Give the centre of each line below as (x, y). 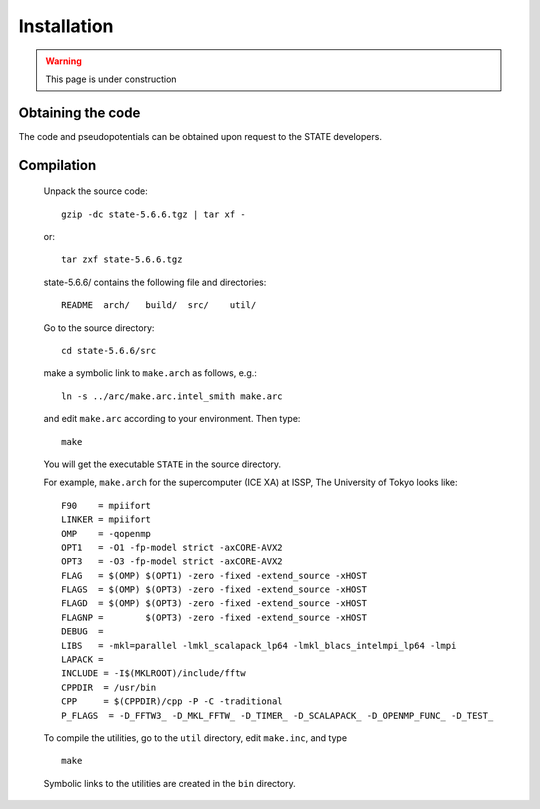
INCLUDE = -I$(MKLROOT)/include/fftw (154, 673)
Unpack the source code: (96, 191)
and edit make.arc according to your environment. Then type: (172, 419)
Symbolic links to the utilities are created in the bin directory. (169, 783)
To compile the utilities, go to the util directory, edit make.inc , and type (195, 737)
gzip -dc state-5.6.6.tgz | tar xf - (154, 214)
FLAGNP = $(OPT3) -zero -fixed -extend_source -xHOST (214, 617)
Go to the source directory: (99, 327)
